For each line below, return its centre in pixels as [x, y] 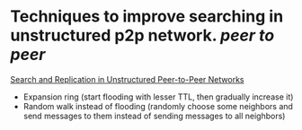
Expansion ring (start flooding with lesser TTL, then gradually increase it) [158, 97]
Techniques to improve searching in [147, 17]
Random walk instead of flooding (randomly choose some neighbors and [158, 106]
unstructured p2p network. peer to [142, 35]
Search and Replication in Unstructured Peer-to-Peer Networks [127, 79]
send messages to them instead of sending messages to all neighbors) [154, 116]
